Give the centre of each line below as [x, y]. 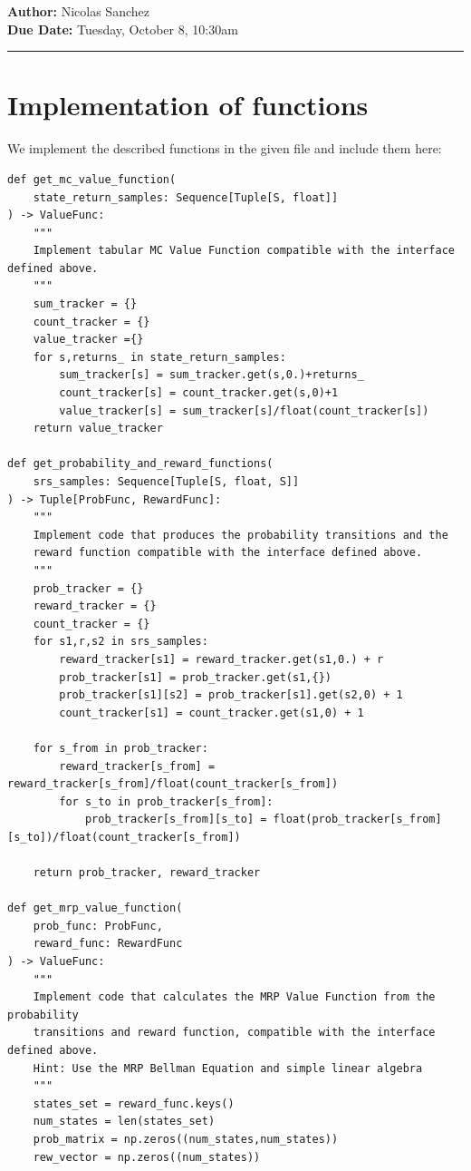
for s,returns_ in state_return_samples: [159, 357]
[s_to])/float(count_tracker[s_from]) [124, 837]
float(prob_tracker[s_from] [357, 820]
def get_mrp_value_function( [95, 908]
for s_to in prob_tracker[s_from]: [166, 801]
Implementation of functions [188, 105]
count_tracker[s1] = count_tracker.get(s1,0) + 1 [211, 712]
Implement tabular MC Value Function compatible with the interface [244, 251]
